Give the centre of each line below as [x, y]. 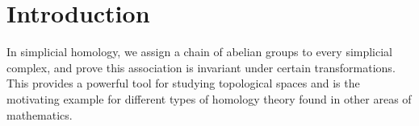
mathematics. [40, 114]
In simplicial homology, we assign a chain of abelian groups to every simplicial [200, 52]
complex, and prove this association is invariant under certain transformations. [201, 67]
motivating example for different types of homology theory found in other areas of [209, 98]
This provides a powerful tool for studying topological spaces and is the [183, 83]
